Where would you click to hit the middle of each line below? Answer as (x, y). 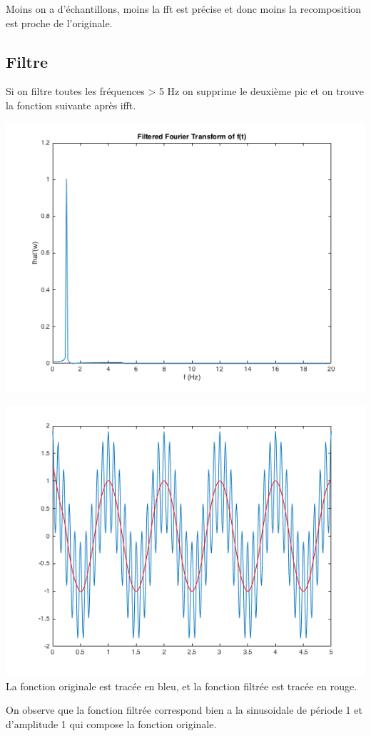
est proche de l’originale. (59, 23)
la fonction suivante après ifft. (71, 105)
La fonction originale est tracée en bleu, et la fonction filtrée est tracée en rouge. (182, 686)
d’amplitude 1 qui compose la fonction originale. (111, 723)
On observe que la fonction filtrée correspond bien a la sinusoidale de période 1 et (184, 710)
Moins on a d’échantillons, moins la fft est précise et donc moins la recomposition (183, 9)
